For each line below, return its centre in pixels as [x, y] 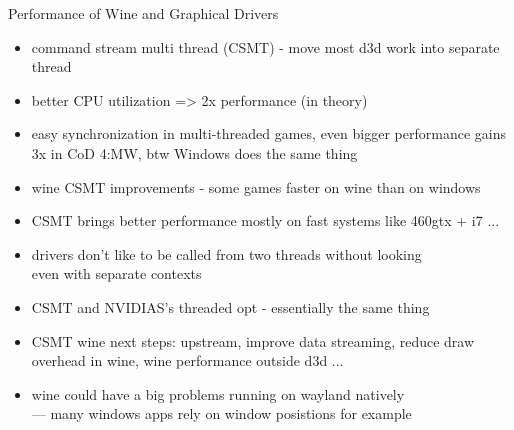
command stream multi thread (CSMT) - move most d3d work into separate [265, 46]
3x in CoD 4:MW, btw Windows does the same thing [194, 152]
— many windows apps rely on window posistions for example [221, 413]
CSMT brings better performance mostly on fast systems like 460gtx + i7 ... [265, 220]
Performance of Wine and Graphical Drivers [143, 13]
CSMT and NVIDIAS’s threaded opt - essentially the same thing [230, 306]
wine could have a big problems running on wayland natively [218, 393]
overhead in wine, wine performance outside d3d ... [187, 360]
